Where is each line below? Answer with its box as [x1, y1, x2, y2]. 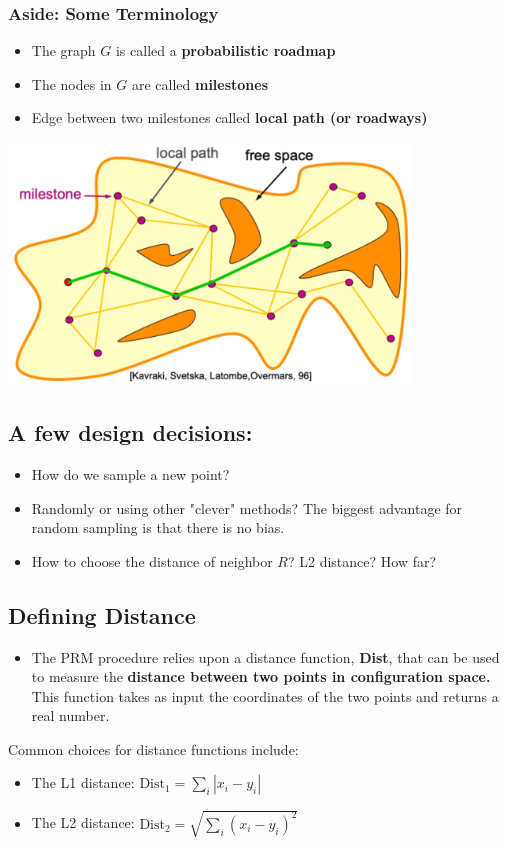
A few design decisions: [8, 417, 253, 448]
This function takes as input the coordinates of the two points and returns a [31, 685, 499, 706]
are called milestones [131, 73, 269, 94]
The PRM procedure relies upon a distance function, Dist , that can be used [31, 646, 500, 667]
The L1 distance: [31, 772, 135, 793]
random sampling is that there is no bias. [31, 517, 285, 538]
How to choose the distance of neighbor [31, 550, 273, 571]
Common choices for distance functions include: [8, 738, 299, 759]
